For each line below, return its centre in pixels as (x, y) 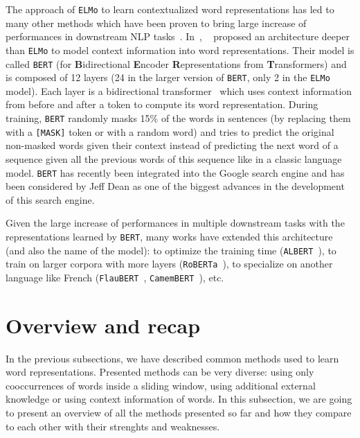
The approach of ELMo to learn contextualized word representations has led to (170, 9)
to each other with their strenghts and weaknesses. (113, 426)
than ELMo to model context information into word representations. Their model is (180, 50)
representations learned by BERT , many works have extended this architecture (169, 236)
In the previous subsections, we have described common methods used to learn (172, 358)
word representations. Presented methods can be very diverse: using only (160, 372)
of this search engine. (50, 199)
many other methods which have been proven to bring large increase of (156, 23)
